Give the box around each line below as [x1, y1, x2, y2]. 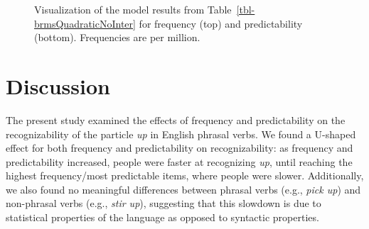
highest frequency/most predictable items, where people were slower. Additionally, [6, 168, 364, 183]
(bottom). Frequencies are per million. [34, 30, 200, 45]
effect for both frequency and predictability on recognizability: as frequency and [6, 140, 353, 155]
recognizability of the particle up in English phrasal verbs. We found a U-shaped [6, 126, 356, 141]
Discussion [6, 71, 110, 100]
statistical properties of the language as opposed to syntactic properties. [6, 210, 319, 225]
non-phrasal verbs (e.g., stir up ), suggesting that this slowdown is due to [6, 196, 321, 211]
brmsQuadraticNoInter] [34, 16, 136, 30]
